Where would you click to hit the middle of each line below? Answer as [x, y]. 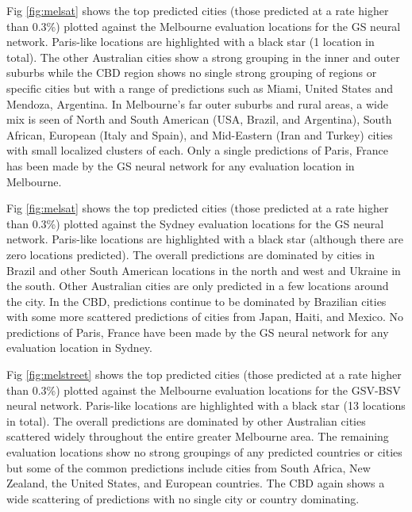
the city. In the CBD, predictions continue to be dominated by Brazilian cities [196, 301]
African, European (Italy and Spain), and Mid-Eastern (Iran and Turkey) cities [200, 134]
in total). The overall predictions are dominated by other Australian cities [186, 420]
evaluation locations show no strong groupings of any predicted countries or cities [204, 452]
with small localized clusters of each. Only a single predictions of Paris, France [197, 150]
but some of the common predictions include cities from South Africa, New [189, 467]
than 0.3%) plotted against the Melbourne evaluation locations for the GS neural [204, 26]
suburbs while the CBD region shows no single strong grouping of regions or [192, 73]
